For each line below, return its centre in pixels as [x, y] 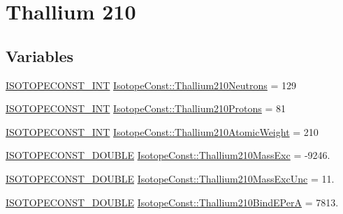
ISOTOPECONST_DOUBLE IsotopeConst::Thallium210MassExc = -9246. [168, 155]
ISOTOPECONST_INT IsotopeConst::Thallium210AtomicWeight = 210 [162, 131]
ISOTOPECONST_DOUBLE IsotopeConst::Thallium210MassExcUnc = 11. [170, 178]
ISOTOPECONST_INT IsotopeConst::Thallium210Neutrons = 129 [151, 85]
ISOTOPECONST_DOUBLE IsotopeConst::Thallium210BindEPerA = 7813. [172, 202]
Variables [40, 55]
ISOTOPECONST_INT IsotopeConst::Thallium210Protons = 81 [146, 108]
